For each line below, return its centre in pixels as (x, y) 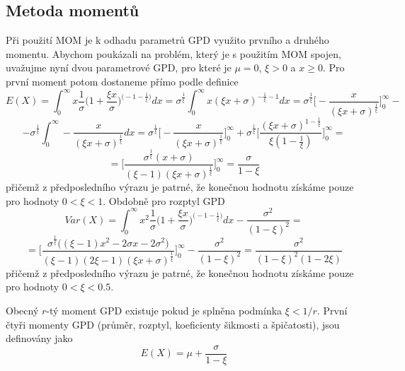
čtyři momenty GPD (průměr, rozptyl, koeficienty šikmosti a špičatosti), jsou (173, 324)
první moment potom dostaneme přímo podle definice (122, 81)
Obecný (22, 310)
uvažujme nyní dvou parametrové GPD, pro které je (119, 67)
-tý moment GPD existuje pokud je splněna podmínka (164, 310)
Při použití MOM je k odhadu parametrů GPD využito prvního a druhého (167, 40)
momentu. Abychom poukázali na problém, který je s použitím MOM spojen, (173, 53)
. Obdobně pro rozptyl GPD (164, 200)
